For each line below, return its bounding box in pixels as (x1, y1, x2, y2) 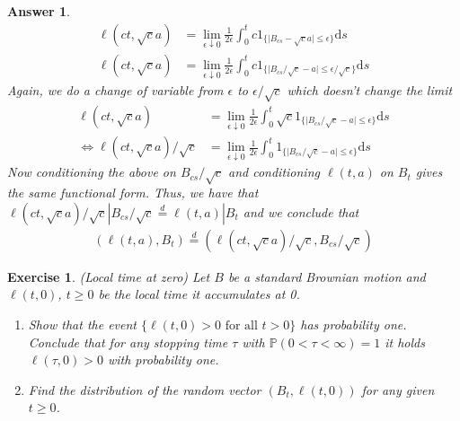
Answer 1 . (7, 2, 70, 20)
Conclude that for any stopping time (28, 332, 228, 351)
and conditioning (228, 162, 320, 181)
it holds (385, 332, 425, 351)
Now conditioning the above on (7, 162, 176, 181)
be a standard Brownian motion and (227, 267, 426, 285)
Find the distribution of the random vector (28, 380, 261, 399)
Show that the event (28, 314, 137, 333)
